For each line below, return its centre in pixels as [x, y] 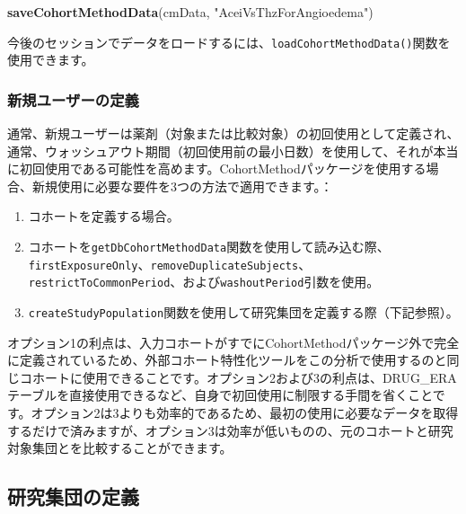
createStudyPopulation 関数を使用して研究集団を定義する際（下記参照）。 [243, 312]
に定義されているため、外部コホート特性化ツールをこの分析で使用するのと [227, 360]
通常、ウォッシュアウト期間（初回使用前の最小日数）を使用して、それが [220, 151]
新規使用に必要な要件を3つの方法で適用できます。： [182, 186]
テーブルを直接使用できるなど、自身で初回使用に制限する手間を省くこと [220, 395]
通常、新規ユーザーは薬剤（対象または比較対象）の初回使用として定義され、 [233, 133]
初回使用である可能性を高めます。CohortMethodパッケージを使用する [223, 168]
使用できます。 [51, 60]
